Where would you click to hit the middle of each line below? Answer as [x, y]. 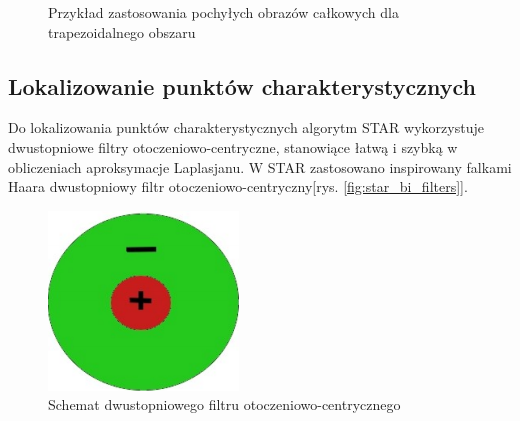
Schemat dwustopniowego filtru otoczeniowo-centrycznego [224, 404]
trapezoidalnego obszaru [122, 31]
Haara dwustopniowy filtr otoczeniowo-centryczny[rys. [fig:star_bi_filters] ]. [238, 186]
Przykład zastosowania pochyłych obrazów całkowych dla [223, 12]
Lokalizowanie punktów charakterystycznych [242, 85]
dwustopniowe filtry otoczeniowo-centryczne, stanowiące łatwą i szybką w [233, 146]
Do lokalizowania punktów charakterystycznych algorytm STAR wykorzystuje [246, 127]
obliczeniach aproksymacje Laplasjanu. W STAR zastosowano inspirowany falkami [260, 166]
